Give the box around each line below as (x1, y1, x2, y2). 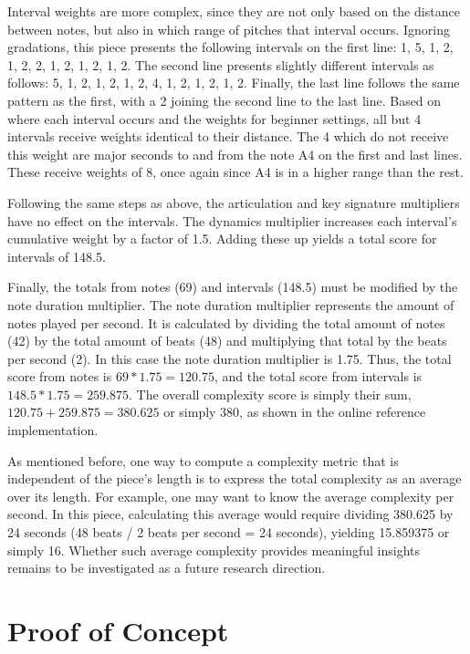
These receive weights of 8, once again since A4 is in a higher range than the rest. (7, 162, 464, 182)
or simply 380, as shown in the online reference (163, 402, 426, 421)
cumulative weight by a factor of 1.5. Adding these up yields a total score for (7, 229, 437, 248)
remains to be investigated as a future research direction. (7, 558, 326, 577)
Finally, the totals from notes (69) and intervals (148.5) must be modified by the (7, 277, 458, 296)
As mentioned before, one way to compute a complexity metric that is (7, 451, 399, 470)
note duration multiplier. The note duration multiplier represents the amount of (7, 295, 454, 314)
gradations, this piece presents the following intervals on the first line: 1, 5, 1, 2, (7, 37, 454, 57)
